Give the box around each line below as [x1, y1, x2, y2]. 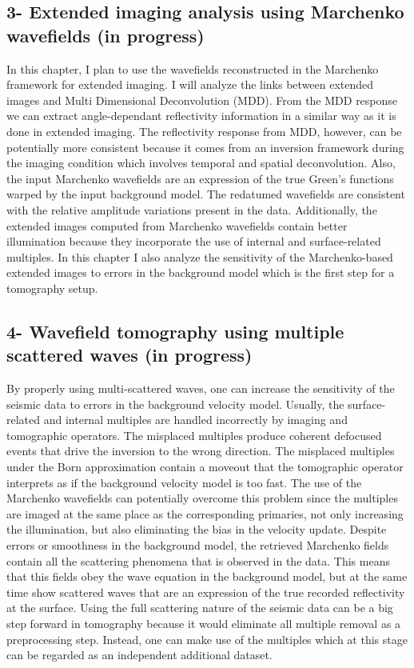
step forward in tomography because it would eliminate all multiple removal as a [6, 615, 401, 631]
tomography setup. [6, 279, 98, 296]
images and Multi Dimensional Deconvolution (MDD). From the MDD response [6, 91, 398, 108]
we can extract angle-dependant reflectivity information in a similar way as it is [6, 107, 396, 124]
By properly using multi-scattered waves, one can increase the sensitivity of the [6, 380, 395, 397]
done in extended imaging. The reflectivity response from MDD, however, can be [6, 122, 402, 139]
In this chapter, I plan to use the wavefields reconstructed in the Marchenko [6, 60, 379, 77]
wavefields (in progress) [6, 22, 205, 47]
